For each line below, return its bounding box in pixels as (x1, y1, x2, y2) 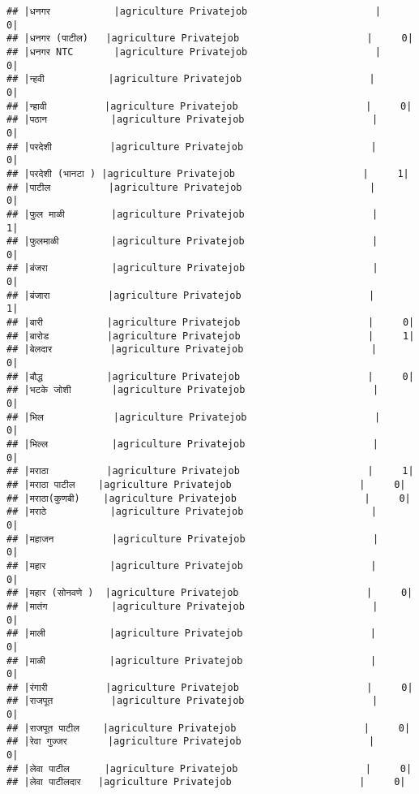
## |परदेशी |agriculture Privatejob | (6, 140, 377, 153)
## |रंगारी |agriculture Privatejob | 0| (6, 681, 413, 693)
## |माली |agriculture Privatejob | (6, 628, 377, 640)
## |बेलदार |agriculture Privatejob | (6, 343, 377, 356)
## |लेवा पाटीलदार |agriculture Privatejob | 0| (6, 776, 406, 788)
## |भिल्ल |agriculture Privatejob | (6, 438, 378, 450)
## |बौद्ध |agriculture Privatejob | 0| (6, 370, 414, 382)
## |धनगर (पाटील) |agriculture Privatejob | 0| (6, 32, 413, 45)
